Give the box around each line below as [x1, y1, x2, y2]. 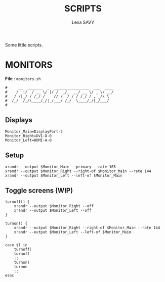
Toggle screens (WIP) [5, 186, 73, 194]
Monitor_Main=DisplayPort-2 [5, 129, 63, 134]
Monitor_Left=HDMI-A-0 [5, 138, 52, 142]
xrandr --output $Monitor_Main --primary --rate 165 [5, 164, 116, 169]
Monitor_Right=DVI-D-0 [5, 133, 52, 139]
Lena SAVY [71, 19, 95, 25]
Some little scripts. [5, 42, 43, 47]
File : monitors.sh [5, 75, 41, 82]
